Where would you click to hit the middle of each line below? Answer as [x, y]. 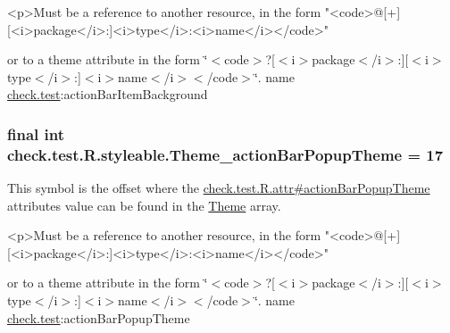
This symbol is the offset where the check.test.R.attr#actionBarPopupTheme [219, 188]
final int [36, 133]
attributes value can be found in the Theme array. [144, 205]
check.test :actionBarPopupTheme [99, 317]
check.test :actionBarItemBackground [108, 94]
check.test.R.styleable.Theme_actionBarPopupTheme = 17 [225, 154]
